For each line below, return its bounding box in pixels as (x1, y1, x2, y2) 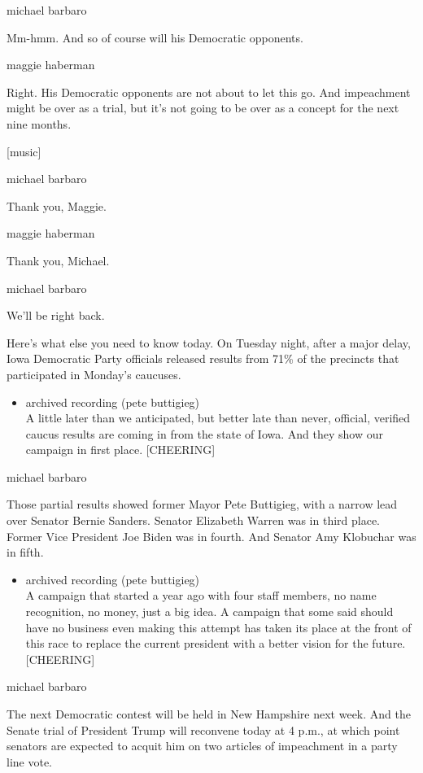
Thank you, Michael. (7, 251, 110, 269)
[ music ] (7, 142, 41, 159)
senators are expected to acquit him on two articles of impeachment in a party (7, 737, 398, 754)
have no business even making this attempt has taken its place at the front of (25, 618, 412, 635)
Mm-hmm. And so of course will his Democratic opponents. (7, 28, 303, 46)
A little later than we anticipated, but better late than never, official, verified (25, 409, 411, 426)
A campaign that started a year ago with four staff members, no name (25, 587, 377, 604)
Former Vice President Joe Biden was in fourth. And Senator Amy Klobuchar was (7, 527, 416, 544)
